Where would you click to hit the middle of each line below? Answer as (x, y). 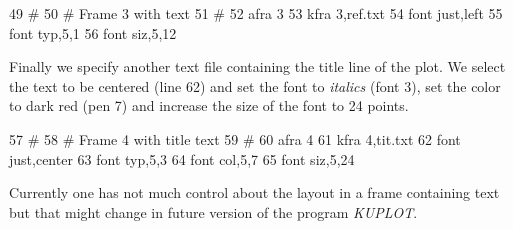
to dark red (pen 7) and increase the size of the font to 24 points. (209, 105)
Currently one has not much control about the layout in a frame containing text (254, 192)
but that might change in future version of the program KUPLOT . (213, 211)
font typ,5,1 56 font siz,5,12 (93, 32)
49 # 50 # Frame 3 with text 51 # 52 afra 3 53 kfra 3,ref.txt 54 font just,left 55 (256, 13)
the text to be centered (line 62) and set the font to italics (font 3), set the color (255, 85)
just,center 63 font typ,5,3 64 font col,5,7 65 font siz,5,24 (182, 158)
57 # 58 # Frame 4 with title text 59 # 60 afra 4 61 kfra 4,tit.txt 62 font (235, 138)
